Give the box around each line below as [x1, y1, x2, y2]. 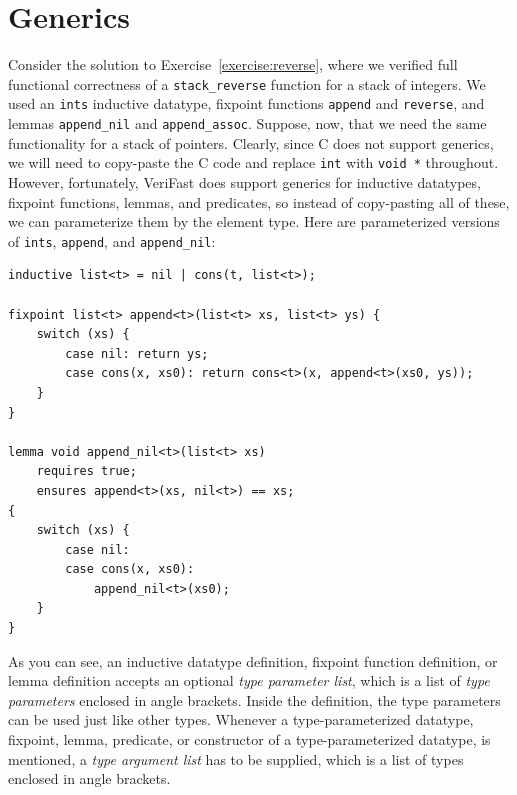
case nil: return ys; [65, 346, 209, 361]
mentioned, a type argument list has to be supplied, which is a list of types [8, 748, 464, 769]
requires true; [36, 464, 137, 479]
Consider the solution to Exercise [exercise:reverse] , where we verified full [8, 54, 458, 75]
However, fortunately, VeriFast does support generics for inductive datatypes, [8, 171, 481, 192]
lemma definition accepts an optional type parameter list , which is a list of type [8, 670, 490, 691]
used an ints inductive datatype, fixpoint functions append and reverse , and [8, 93, 485, 114]
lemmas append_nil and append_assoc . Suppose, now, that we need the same [8, 113, 487, 134]
